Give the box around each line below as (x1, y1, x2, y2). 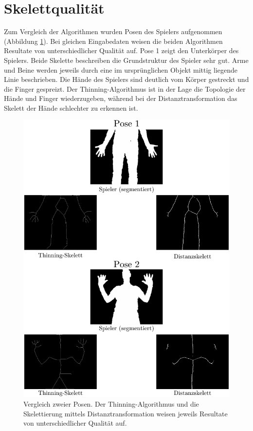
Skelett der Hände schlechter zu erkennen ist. (4, 102, 138, 113)
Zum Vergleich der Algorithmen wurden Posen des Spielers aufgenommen (4, 26, 222, 37)
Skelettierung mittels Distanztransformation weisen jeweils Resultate (23, 408, 228, 418)
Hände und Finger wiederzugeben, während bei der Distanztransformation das (4, 93, 237, 103)
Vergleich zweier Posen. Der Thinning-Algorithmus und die (23, 399, 199, 409)
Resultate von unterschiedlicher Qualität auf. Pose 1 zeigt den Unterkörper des (4, 45, 239, 56)
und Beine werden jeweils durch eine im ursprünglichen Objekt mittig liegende (4, 64, 238, 75)
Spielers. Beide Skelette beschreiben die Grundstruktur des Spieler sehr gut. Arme (4, 55, 249, 65)
